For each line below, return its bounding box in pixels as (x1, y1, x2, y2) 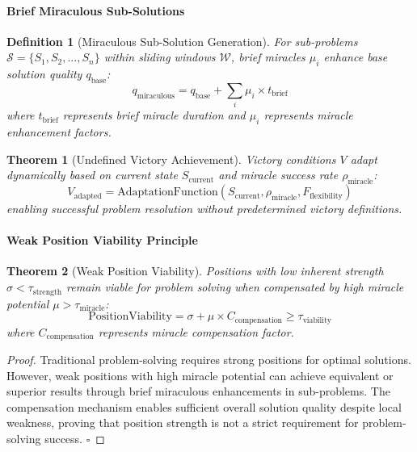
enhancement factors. (6, 123, 112, 140)
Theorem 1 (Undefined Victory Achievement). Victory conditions (6, 150, 336, 167)
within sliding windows (103, 48, 216, 65)
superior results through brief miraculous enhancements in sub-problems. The (6, 383, 390, 400)
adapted (74, 191, 102, 200)
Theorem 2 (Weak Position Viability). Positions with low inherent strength (6, 262, 384, 279)
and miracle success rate (218, 166, 339, 183)
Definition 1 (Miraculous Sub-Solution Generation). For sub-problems (6, 32, 358, 49)
